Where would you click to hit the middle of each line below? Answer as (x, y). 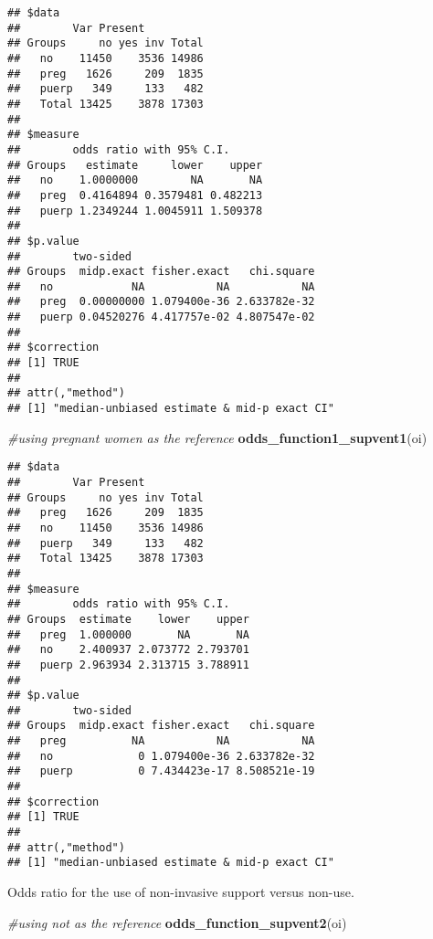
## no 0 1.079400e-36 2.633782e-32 (161, 756)
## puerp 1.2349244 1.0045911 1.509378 (135, 211)
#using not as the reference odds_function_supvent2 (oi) (177, 922)
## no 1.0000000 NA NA (135, 180)
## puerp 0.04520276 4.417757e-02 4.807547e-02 (161, 317)
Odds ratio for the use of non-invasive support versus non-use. (181, 892)
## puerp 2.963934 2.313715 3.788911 (128, 665)
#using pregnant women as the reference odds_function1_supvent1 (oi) (217, 437)
